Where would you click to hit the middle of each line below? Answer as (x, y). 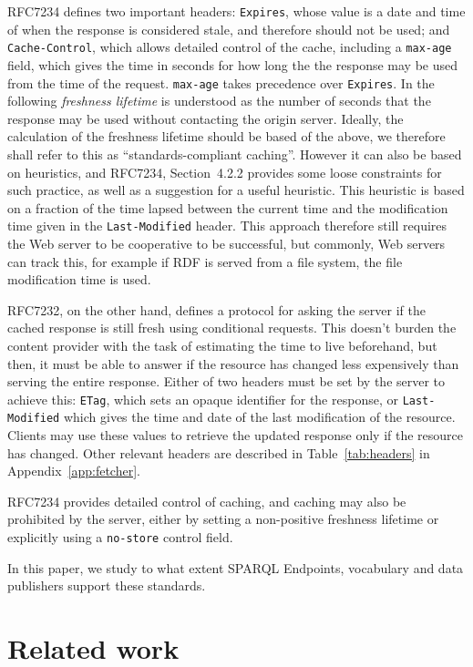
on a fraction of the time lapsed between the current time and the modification (228, 207)
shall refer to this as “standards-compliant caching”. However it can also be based (235, 154)
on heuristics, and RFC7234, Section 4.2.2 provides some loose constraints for (225, 172)
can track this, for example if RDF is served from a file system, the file (205, 261)
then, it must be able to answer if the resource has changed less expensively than (233, 363)
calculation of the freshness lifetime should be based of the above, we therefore (226, 136)
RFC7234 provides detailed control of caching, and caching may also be (207, 501)
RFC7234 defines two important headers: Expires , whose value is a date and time (236, 11)
